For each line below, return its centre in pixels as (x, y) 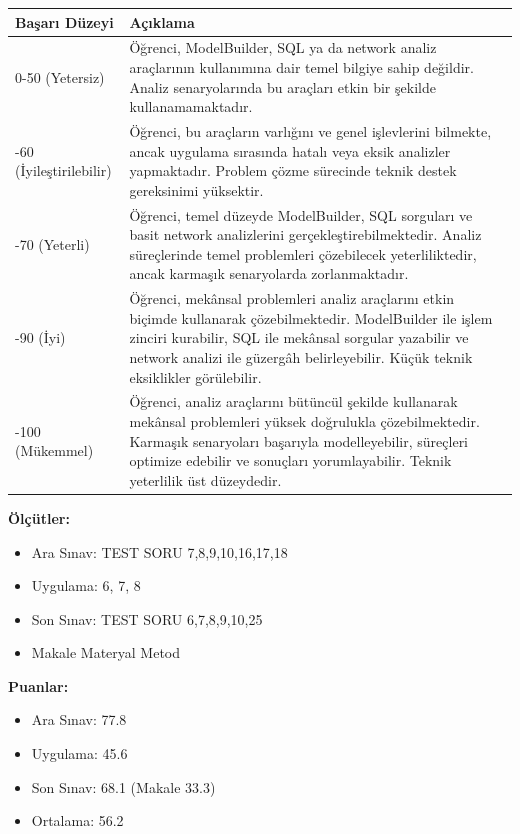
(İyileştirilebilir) (63, 170)
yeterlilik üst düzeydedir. (205, 479)
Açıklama (162, 21)
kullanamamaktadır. (191, 106)
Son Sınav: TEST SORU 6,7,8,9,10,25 (147, 618)
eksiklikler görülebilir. (195, 376)
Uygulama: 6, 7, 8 (86, 585)
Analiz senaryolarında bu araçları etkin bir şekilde (282, 86)
